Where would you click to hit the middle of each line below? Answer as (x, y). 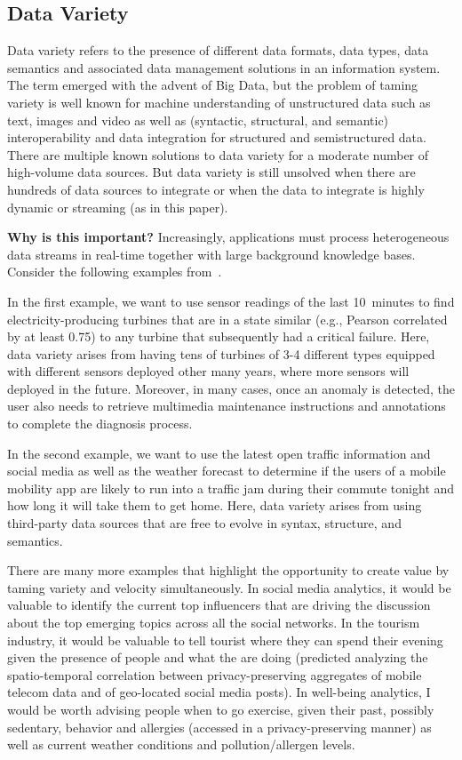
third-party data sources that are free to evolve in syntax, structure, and (204, 523)
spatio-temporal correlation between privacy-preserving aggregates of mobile (215, 674)
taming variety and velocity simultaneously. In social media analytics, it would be (229, 587)
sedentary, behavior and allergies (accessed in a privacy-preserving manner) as (219, 727)
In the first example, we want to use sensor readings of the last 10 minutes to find (231, 301)
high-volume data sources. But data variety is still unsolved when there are (211, 172)
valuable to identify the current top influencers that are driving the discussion (219, 605)
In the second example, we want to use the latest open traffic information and (219, 453)
